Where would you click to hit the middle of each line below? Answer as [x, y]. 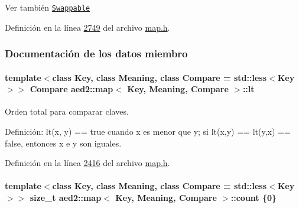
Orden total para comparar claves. [67, 111]
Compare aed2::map [71, 89]
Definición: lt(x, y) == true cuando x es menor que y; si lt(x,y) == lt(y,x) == [148, 131]
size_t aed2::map [66, 198]
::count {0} [254, 198]
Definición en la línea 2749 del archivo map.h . [87, 27]
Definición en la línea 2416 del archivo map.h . [87, 163]
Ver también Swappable [48, 7]
